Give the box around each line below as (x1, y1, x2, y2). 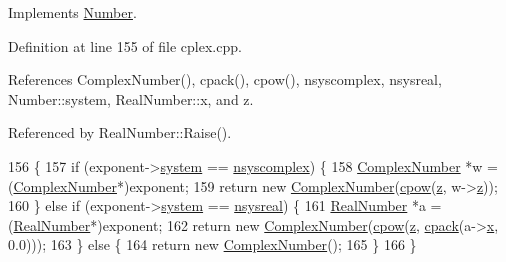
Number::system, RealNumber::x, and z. (8, 88, 254, 109)
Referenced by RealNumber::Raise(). (8, 122, 232, 143)
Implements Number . (8, 2, 137, 22)
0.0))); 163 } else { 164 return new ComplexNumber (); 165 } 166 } (8, 234, 417, 255)
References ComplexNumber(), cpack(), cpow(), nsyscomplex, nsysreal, (8, 69, 442, 90)
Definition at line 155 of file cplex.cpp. (8, 35, 242, 56)
